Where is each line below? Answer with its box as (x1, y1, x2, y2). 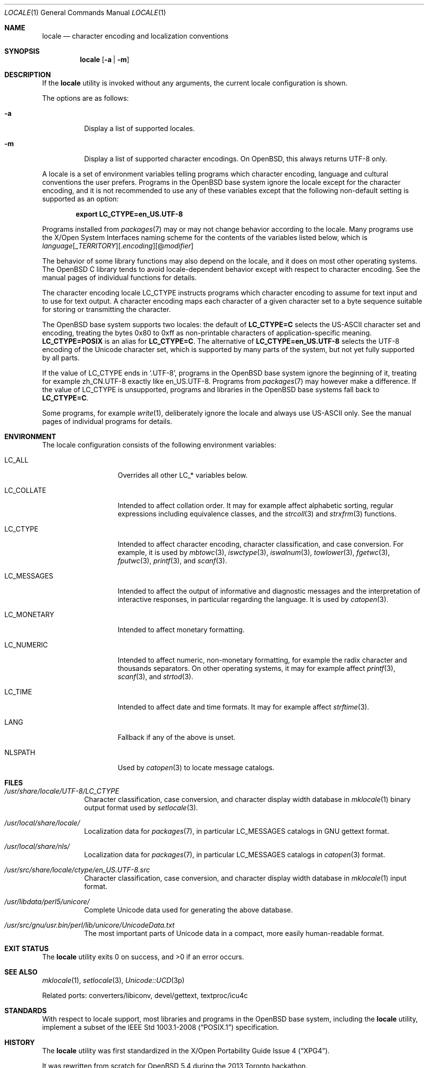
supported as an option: (42, 195, 119, 203)
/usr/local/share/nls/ (4, 842, 70, 850)
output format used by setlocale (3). (84, 803, 198, 812)
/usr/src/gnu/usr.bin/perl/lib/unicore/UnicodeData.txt (4, 921, 175, 929)
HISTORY (4, 1038, 35, 1046)
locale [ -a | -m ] (80, 55, 129, 64)
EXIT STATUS (4, 944, 49, 953)
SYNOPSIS (4, 47, 40, 55)
